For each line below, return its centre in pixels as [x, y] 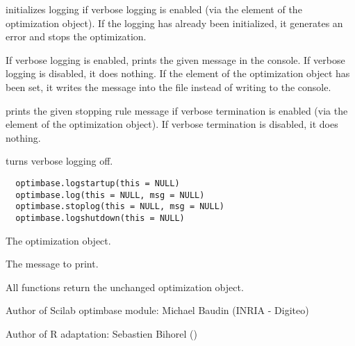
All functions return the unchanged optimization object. [125, 287]
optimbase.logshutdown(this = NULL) [100, 218]
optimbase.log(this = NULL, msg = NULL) [110, 195]
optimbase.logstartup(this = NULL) [98, 183]
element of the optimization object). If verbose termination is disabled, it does [172, 124]
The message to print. [52, 264]
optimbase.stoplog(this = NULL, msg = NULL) [120, 207]
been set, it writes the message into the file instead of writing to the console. [168, 86]
